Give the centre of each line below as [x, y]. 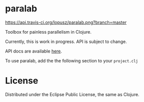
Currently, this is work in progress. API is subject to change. [66, 41]
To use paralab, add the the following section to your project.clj [72, 60]
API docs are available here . [34, 51]
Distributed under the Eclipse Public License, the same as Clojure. [72, 94]
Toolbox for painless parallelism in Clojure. [48, 32]
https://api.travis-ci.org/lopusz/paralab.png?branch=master [66, 22]
